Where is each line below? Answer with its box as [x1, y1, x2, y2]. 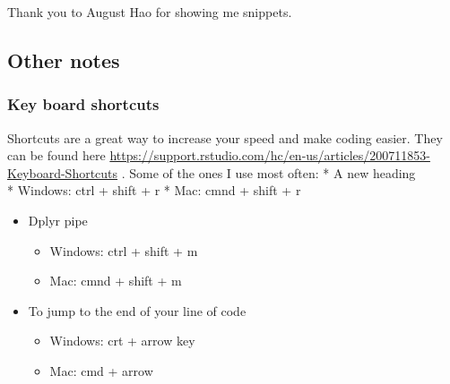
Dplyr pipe [28, 210, 88, 229]
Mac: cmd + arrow [49, 361, 153, 380]
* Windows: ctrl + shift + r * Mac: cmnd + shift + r [7, 181, 301, 200]
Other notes [7, 46, 120, 73]
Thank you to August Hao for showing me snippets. [7, 3, 292, 21]
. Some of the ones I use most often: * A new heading [121, 163, 416, 182]
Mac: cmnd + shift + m [49, 271, 182, 290]
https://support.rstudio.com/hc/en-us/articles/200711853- [109, 146, 430, 165]
